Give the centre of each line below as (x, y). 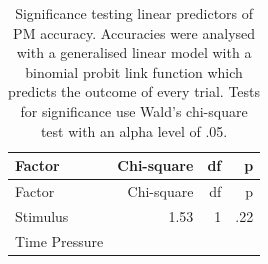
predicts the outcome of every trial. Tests (134, 91)
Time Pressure (59, 240)
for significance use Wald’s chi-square (134, 110)
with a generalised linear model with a (134, 52)
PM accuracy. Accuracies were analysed (134, 32)
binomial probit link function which (134, 71)
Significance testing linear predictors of (134, 13)
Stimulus (42, 215)
